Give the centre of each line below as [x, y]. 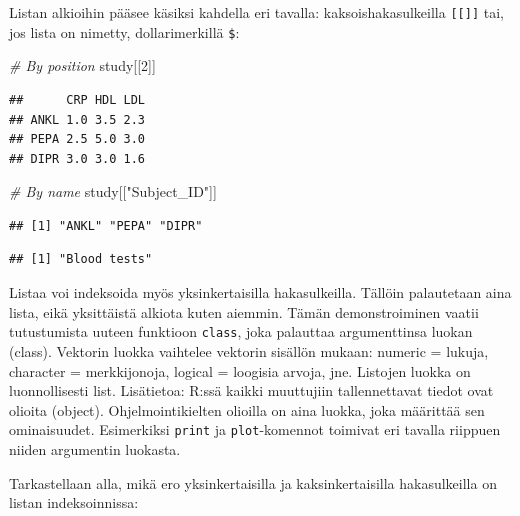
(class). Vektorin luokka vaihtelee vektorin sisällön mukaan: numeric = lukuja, [249, 350]
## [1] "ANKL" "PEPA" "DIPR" [106, 225]
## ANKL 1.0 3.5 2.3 [77, 119]
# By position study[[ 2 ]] [82, 65]
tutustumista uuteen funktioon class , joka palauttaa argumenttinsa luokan [241, 331]
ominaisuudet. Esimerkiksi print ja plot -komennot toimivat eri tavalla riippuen [255, 429]
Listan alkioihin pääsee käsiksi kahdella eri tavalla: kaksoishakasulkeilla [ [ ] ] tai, [256, 12]
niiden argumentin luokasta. [95, 448]
